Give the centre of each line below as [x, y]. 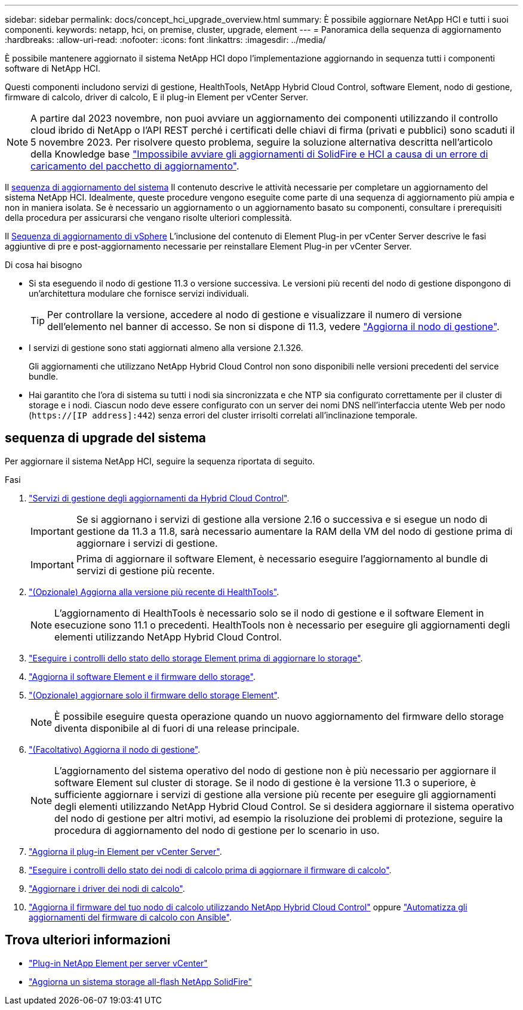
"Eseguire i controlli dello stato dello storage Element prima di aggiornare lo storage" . [196, 658]
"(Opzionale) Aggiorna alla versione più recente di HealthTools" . [154, 592]
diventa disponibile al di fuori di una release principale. [177, 728]
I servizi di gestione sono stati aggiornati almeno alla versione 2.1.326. [166, 348]
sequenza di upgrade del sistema [105, 438]
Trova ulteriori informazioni [88, 940]
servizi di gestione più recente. [145, 570]
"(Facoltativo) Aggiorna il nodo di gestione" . [115, 749]
